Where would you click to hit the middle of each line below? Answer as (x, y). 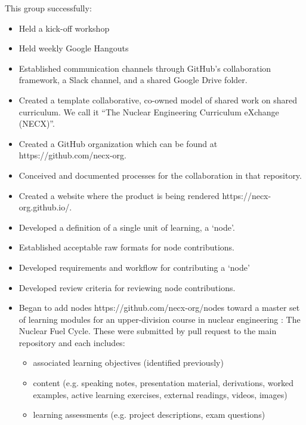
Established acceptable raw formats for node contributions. (126, 247)
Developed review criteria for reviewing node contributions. (127, 287)
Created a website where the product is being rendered (119, 195)
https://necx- (247, 195)
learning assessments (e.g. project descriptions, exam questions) (149, 415)
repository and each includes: (72, 342)
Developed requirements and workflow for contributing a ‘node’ (134, 267)
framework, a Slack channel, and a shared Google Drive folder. (133, 80)
